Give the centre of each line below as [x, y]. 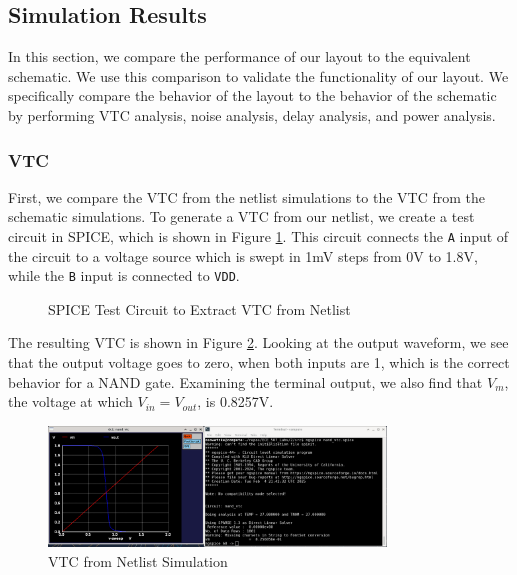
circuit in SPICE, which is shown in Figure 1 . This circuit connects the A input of [258, 235]
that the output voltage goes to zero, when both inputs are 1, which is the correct [259, 362]
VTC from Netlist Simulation [138, 560]
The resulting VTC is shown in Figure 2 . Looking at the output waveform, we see [258, 342]
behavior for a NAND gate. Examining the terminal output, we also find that [245, 381]
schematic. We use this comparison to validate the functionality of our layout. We [258, 75]
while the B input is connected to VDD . [124, 275]
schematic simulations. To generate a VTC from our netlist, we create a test [241, 216]
